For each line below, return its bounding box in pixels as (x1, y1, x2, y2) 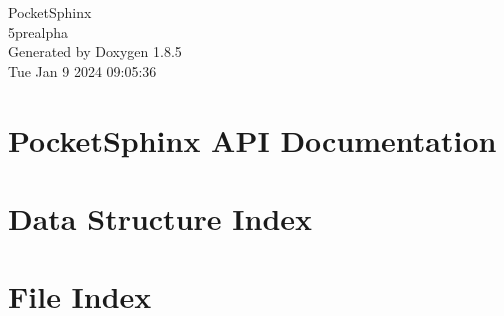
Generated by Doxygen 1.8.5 (8, 41, 182, 62)
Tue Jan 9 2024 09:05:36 (8, 60, 157, 81)
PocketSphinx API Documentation (8, 119, 497, 160)
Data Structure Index (8, 197, 313, 238)
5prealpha (8, 21, 68, 42)
